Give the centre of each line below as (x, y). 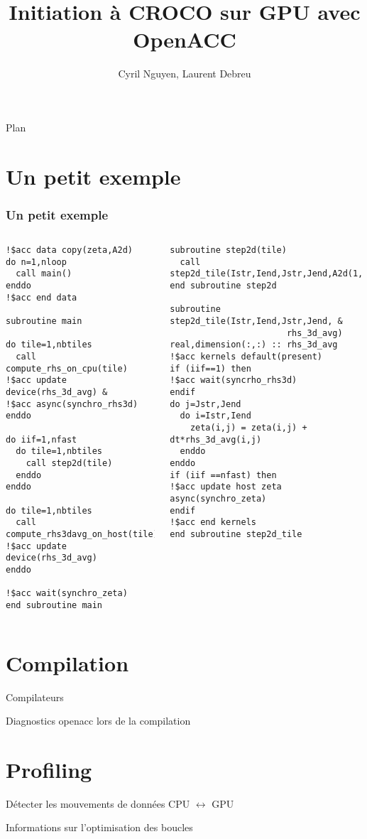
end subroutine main (54, 605)
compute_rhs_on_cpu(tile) (67, 368)
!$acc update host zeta (226, 487)
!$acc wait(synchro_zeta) (67, 594)
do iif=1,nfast (42, 439)
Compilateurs (35, 697)
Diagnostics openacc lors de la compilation (98, 721)
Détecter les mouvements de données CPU (98, 803)
